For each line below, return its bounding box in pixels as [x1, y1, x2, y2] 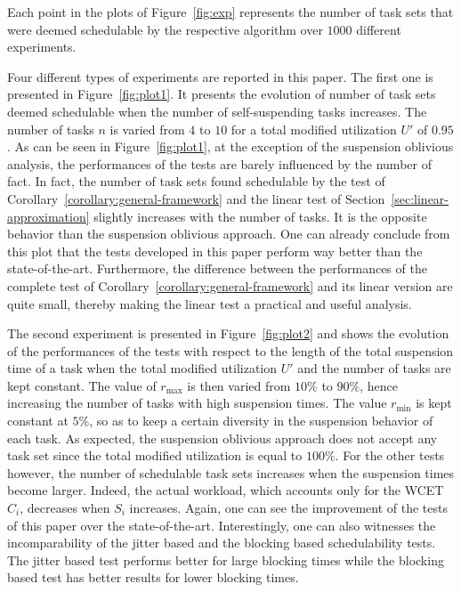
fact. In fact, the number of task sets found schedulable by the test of [7, 172, 385, 191]
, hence [360, 376, 398, 394]
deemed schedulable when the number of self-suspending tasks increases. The [7, 101, 427, 120]
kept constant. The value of [7, 376, 157, 394]
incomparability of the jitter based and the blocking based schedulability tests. [7, 533, 436, 552]
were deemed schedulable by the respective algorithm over [7, 20, 323, 38]
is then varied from [187, 376, 291, 394]
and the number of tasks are [297, 359, 451, 377]
